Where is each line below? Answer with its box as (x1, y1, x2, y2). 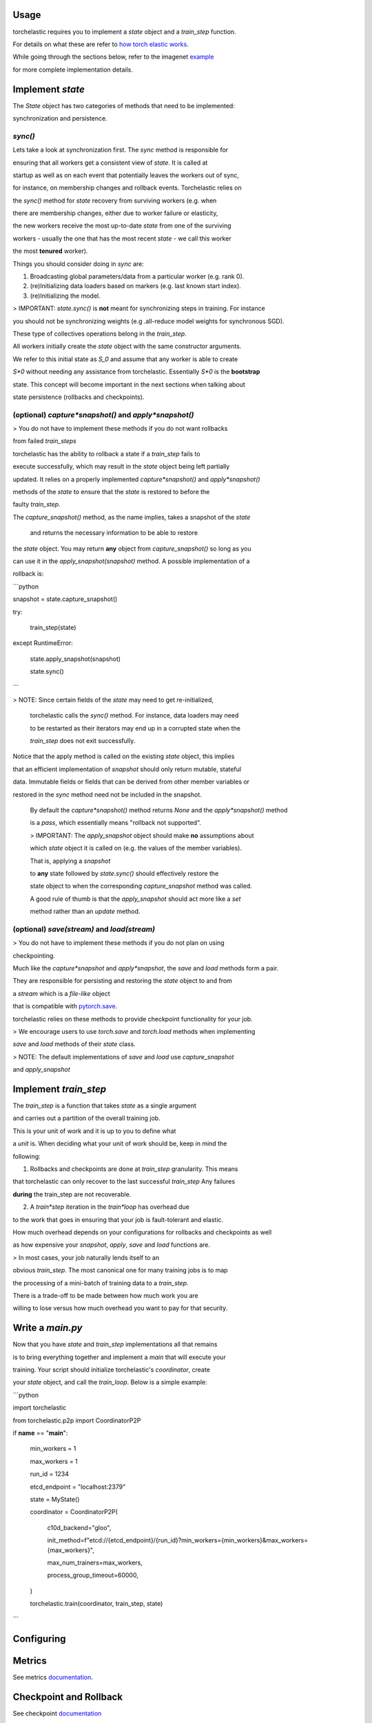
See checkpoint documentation (12, 1709, 102, 1717)
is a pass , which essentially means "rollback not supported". (30, 819, 202, 827)
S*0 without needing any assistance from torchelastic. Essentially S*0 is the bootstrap (12, 367, 260, 376)
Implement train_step (12, 1083, 107, 1095)
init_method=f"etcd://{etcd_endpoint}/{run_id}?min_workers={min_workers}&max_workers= (47, 1536, 309, 1544)
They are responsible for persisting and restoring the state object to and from (12, 977, 232, 985)
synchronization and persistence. (12, 114, 107, 122)
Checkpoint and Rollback (12, 1691, 123, 1703)
